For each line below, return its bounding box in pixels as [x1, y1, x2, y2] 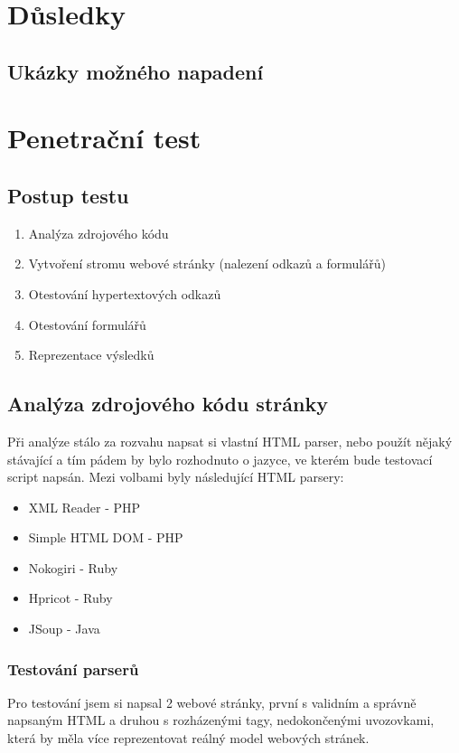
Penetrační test [7, 119, 201, 156]
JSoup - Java [28, 619, 100, 638]
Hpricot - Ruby [28, 588, 113, 607]
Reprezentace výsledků [28, 345, 155, 364]
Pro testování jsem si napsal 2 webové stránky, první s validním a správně [7, 692, 417, 711]
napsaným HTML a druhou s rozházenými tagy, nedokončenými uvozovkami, [7, 711, 435, 729]
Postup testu [7, 181, 129, 209]
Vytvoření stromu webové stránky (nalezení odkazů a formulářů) [28, 254, 386, 273]
